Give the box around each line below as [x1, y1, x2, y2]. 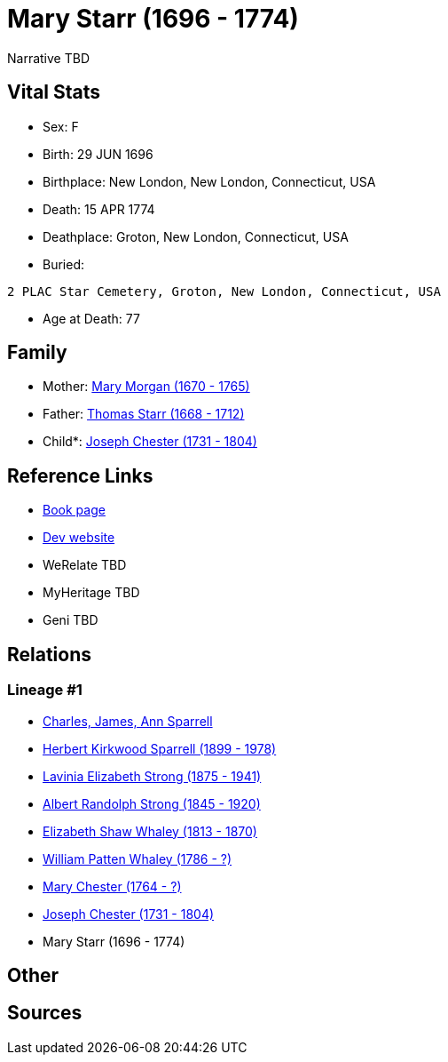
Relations [7, 643, 92, 666]
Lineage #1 [7, 681, 83, 699]
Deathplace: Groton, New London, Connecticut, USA [43, 228, 349, 244]
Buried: [43, 256, 85, 272]
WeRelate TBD [43, 557, 127, 573]
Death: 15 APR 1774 [43, 201, 155, 217]
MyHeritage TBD [43, 585, 140, 601]
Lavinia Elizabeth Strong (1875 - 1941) [43, 768, 262, 784]
